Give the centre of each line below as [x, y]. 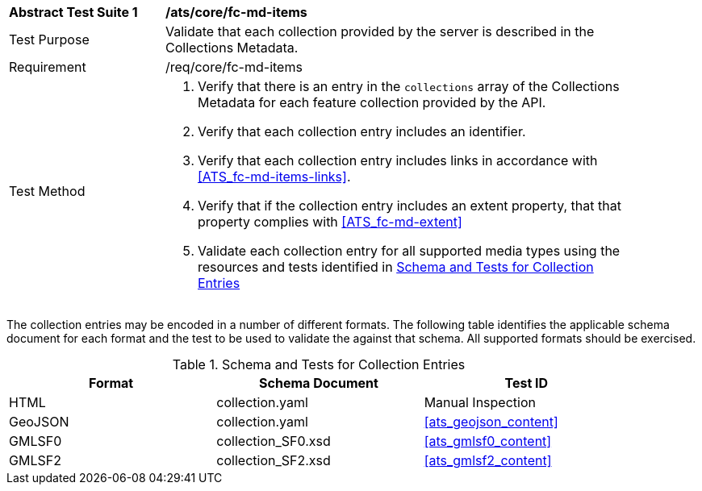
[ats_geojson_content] [491, 422]
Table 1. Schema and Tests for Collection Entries [319, 364]
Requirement [48, 67]
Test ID [526, 383]
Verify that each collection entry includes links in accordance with [398, 160]
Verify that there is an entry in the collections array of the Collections [409, 86]
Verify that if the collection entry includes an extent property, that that [409, 206]
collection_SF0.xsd [274, 441]
